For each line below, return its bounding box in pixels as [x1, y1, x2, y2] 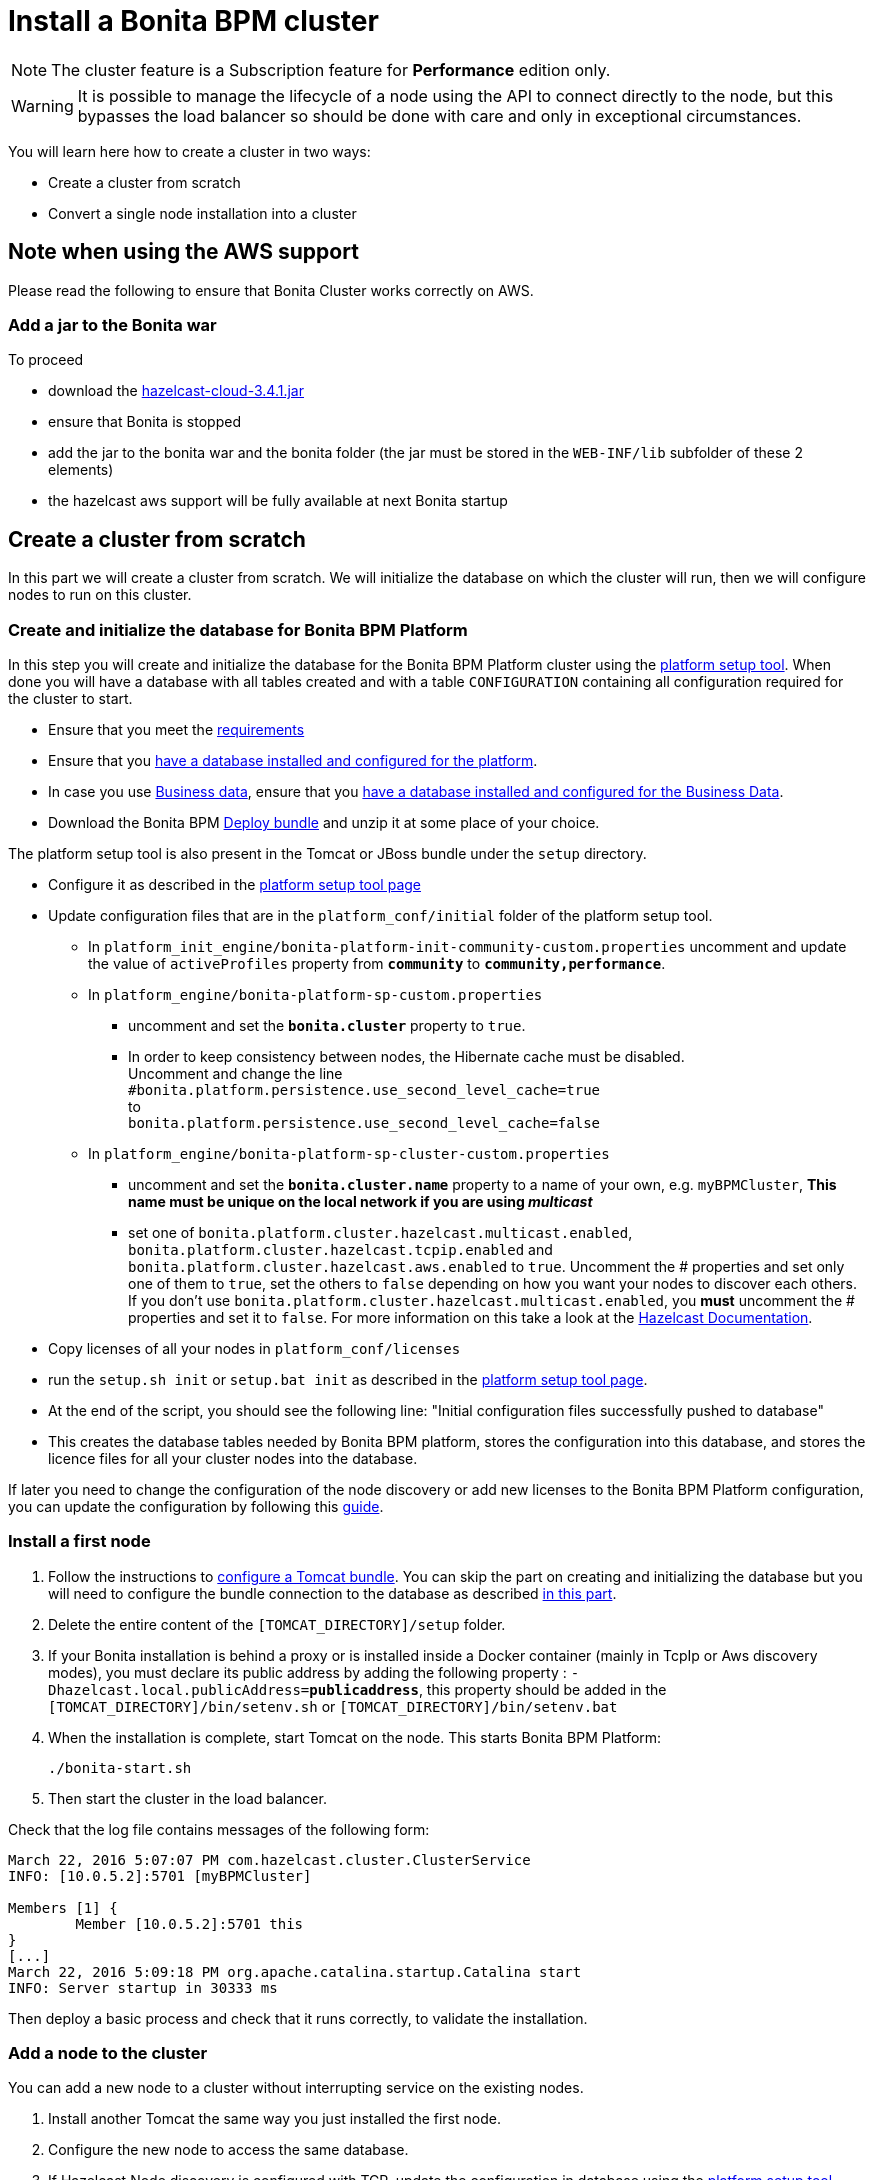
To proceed [8, 351, 84, 369]
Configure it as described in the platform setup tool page [48, 875, 422, 893]
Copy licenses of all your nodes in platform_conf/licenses [48, 1339, 461, 1357]
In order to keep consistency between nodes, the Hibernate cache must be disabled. [128, 1047, 685, 1065]
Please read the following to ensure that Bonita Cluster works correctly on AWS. [8, 281, 534, 299]
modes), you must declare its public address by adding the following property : [48, 1663, 567, 1681]
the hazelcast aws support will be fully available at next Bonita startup [48, 492, 508, 510]
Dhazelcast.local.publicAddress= [48, 1681, 310, 1698]
